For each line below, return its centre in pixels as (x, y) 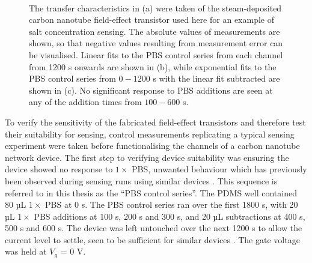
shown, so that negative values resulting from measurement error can (156, 43)
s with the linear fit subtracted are (216, 78)
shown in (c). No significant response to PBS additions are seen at (151, 90)
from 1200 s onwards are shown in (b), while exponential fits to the (153, 66)
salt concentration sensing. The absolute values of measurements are (154, 31)
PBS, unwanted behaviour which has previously (219, 169)
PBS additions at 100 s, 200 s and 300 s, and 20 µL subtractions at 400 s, (170, 216)
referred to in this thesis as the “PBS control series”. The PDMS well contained (151, 192)
